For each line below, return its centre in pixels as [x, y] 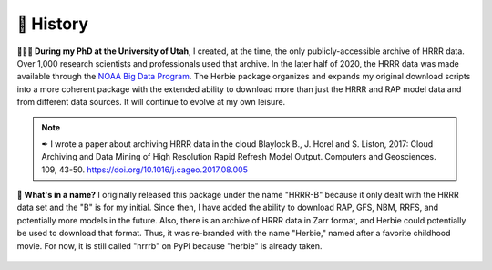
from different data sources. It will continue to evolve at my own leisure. [151, 102]
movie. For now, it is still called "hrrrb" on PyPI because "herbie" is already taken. [169, 245]
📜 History [53, 24]
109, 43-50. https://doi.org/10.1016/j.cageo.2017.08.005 [144, 170]
